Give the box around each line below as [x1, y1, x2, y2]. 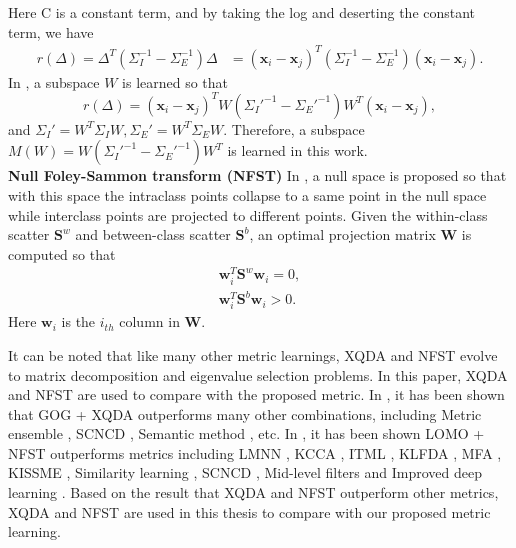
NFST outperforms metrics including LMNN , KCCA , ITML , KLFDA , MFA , [8, 442, 502, 463]
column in [119, 311, 180, 332]
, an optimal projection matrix [249, 224, 436, 245]
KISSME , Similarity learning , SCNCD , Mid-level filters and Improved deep [8, 462, 482, 483]
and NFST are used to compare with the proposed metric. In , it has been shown [8, 384, 505, 405]
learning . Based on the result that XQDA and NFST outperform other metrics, [8, 482, 499, 503]
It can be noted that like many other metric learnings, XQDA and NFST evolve [8, 344, 498, 365]
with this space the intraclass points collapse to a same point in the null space [8, 185, 487, 205]
